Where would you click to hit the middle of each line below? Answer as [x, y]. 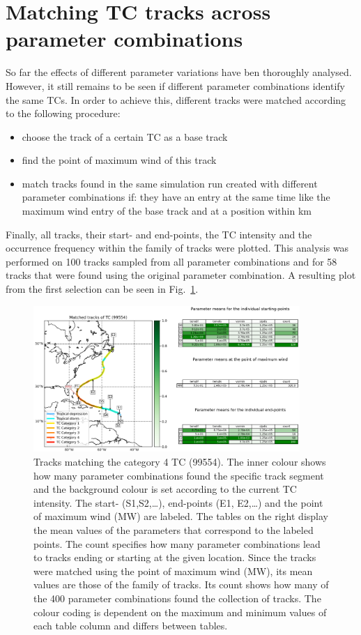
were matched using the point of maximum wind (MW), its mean [173, 571]
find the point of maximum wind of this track [119, 160]
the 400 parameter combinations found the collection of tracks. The [177, 598]
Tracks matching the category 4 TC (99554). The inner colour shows [180, 462]
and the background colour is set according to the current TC [165, 489]
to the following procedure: [63, 113]
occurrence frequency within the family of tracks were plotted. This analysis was [177, 248]
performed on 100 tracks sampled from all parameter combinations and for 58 [171, 261]
